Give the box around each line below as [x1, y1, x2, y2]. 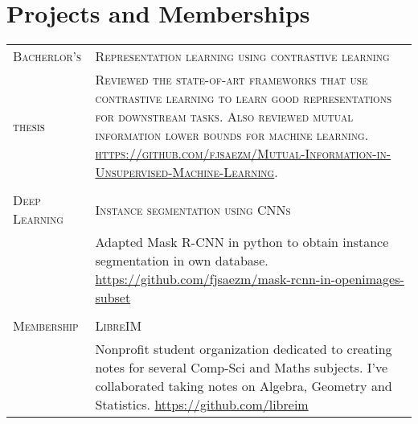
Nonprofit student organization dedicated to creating [95, 340, 392, 359]
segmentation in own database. [95, 251, 268, 270]
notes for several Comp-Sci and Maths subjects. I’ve [95, 358, 388, 377]
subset [95, 288, 131, 307]
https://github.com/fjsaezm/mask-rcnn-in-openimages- [95, 270, 404, 289]
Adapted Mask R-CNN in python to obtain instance [95, 233, 389, 252]
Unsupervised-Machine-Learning [95, 163, 275, 182]
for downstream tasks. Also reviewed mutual [95, 107, 354, 126]
